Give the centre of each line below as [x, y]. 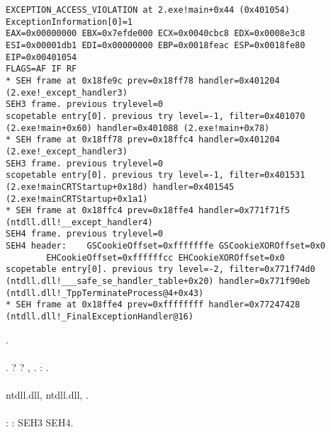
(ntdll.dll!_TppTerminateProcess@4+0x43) [105, 293]
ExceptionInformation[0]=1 [69, 22]
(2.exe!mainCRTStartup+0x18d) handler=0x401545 [120, 187]
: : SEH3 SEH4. [40, 422]
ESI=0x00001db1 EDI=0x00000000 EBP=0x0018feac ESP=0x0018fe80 [156, 45]
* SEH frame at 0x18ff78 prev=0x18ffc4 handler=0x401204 [143, 140]
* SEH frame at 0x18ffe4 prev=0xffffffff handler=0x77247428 [153, 305]
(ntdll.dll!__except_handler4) [79, 222]
